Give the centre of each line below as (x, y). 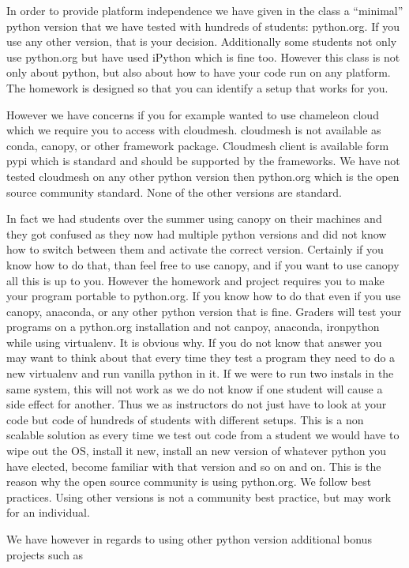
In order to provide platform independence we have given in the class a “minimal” (205, 10)
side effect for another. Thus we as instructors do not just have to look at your (197, 404)
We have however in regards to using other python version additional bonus (189, 539)
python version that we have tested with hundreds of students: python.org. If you (203, 26)
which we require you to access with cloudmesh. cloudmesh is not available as (194, 130)
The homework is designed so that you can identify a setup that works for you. (197, 87)
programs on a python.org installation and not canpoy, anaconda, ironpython (193, 327)
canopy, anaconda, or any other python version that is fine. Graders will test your (204, 311)
